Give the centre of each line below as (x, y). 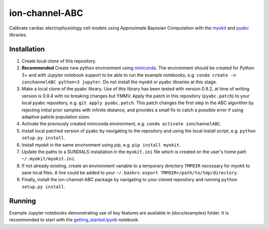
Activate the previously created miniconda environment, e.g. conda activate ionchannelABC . (122, 124)
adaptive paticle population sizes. (56, 117)
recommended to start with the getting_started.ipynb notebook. (74, 220)
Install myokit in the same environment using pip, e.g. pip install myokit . (101, 145)
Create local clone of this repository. (59, 61)
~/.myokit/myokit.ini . (49, 159)
